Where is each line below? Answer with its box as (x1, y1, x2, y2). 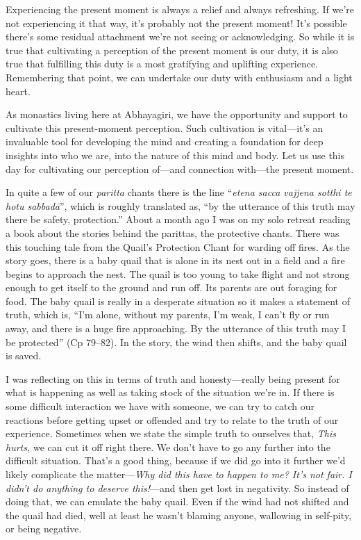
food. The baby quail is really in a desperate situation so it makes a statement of (6, 293, 350, 308)
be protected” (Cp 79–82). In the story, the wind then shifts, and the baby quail (6, 334, 347, 349)
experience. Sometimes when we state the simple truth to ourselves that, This (6, 426, 337, 441)
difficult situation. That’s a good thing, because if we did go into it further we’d (6, 453, 346, 468)
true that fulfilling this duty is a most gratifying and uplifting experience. (6, 56, 318, 71)
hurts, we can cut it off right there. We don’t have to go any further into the (6, 439, 330, 454)
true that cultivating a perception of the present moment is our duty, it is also (6, 42, 338, 57)
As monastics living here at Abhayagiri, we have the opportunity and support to (6, 107, 348, 122)
